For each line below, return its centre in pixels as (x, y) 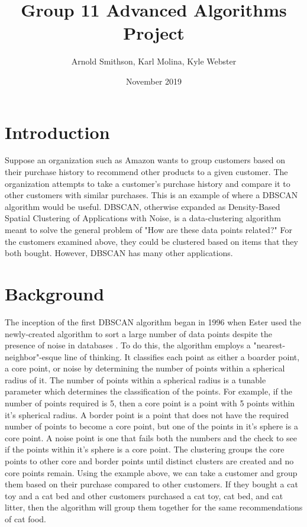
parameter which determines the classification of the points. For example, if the (148, 391)
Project (154, 33)
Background (55, 293)
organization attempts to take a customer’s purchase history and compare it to (148, 183)
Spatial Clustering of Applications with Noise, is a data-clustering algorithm (143, 218)
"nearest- (269, 345)
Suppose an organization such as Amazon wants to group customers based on (145, 160)
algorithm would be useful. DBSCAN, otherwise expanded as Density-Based (143, 206)
